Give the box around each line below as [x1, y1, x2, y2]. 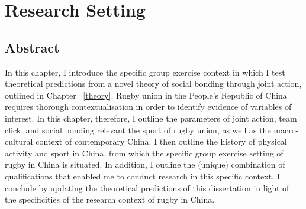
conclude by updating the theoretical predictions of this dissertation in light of [5, 181, 289, 194]
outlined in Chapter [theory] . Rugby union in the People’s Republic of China [5, 89, 287, 101]
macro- [273, 123, 299, 136]
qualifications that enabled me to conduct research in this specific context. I [5, 169, 280, 182]
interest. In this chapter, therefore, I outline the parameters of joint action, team [5, 112, 297, 124]
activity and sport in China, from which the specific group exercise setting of [5, 146, 284, 159]
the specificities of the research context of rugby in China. [5, 193, 215, 205]
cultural [5, 135, 33, 148]
